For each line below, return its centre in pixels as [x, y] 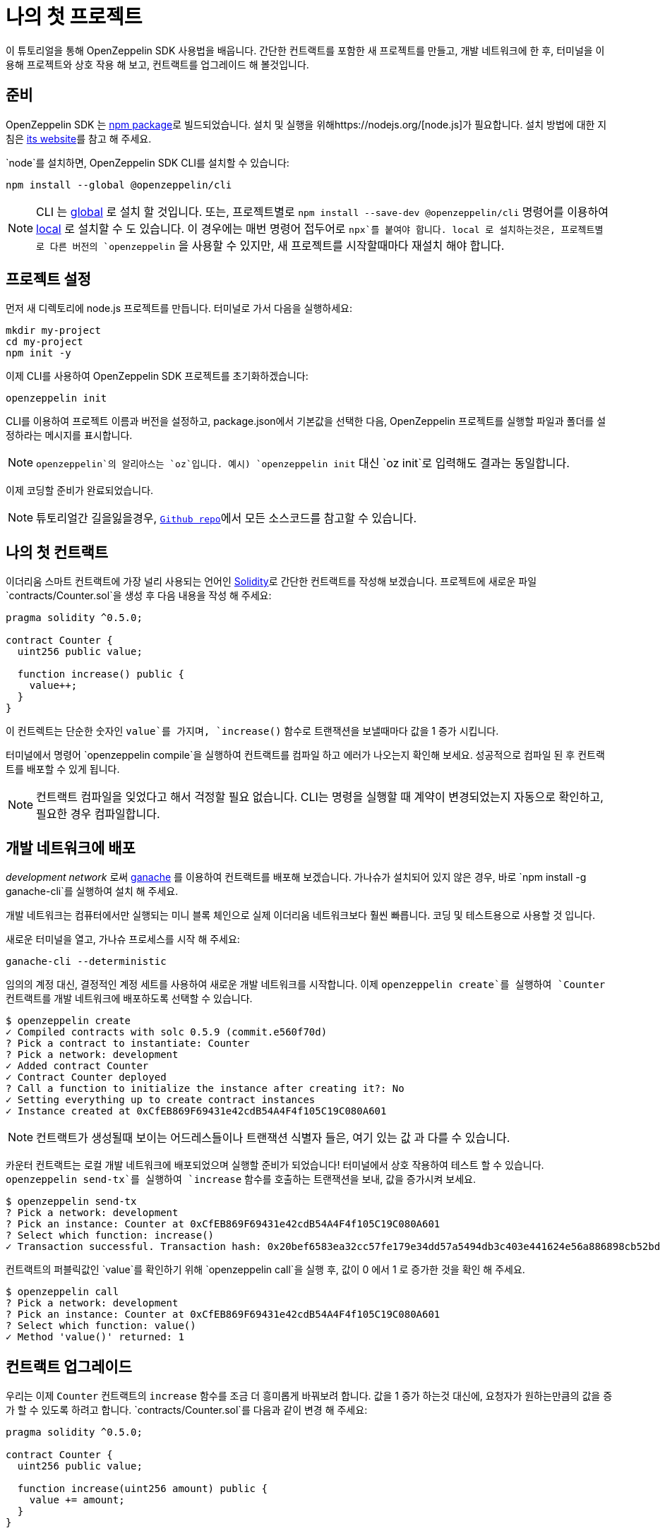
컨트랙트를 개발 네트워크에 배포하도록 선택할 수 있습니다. [129, 999]
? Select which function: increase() [110, 1236]
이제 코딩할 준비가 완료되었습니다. [80, 491]
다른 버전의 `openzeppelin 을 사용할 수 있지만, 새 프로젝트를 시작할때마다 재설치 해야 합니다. [277, 245]
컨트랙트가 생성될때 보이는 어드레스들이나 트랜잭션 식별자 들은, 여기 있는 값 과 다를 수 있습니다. [273, 1138]
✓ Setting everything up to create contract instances [161, 1100]
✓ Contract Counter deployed [86, 1077]
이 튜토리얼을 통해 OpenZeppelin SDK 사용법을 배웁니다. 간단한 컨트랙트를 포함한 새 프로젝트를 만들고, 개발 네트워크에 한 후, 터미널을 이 [305, 50]
